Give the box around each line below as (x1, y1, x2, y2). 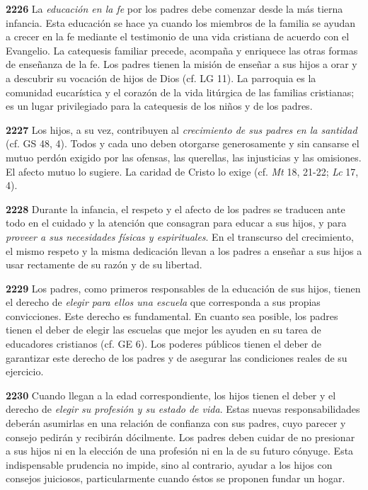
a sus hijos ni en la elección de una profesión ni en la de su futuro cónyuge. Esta (6, 443, 354, 458)
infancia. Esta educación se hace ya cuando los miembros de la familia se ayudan (6, 15, 356, 30)
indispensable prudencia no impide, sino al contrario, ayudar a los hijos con (6, 457, 333, 472)
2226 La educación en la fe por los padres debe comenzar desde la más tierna (6, 1, 343, 16)
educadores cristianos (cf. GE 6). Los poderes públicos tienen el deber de (6, 336, 321, 351)
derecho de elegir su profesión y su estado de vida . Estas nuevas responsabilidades (6, 401, 360, 416)
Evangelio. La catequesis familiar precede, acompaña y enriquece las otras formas (6, 42, 358, 57)
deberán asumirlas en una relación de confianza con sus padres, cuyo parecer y (6, 416, 346, 431)
